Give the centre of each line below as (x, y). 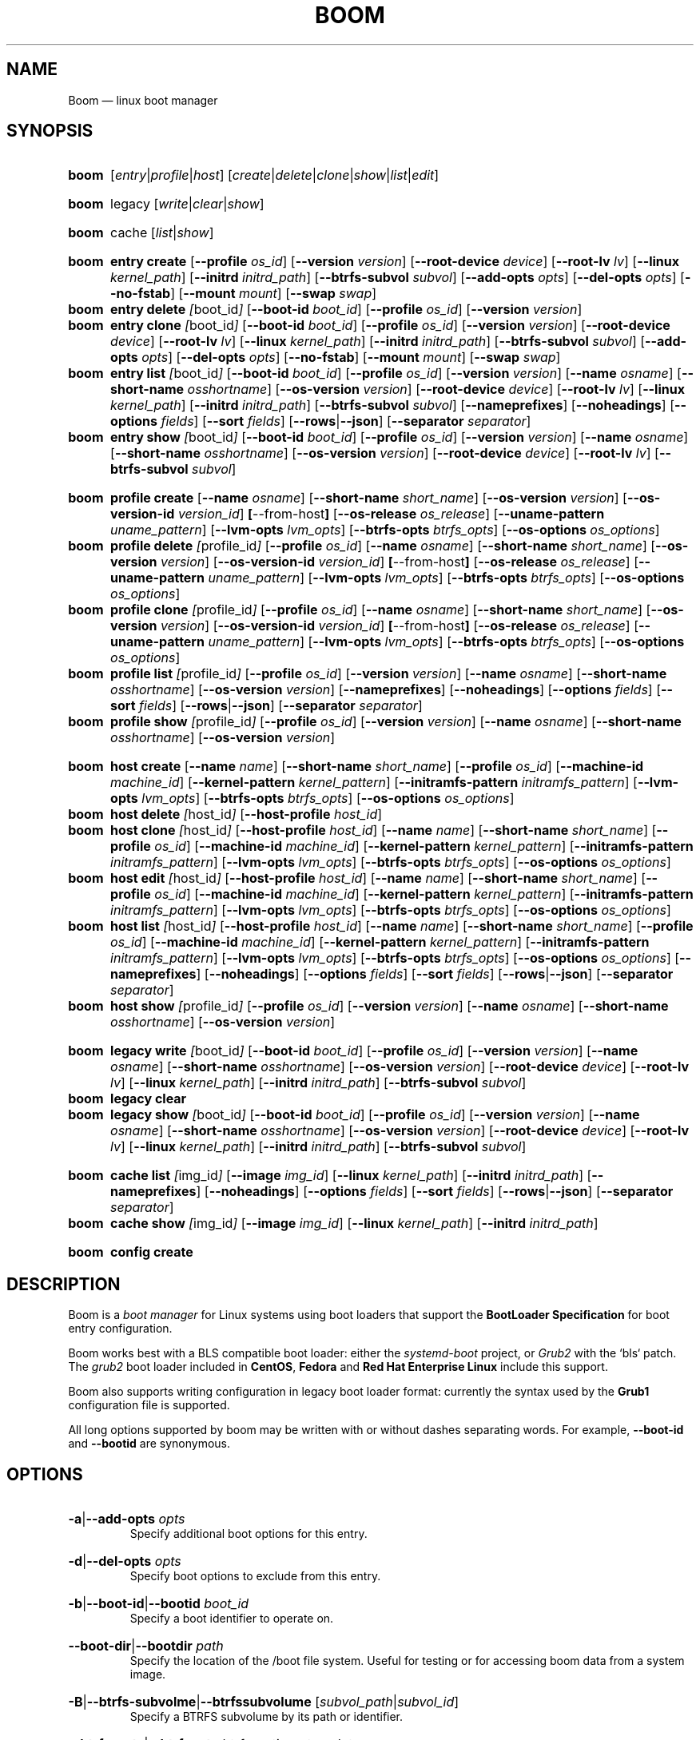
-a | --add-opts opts (127, 1519)
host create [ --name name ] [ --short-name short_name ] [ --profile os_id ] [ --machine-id (377, 767)
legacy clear (149, 1099)
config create (152, 1252)
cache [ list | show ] (162, 233)
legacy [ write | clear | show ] (187, 204)
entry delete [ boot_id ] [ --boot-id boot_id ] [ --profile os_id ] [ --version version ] (346, 310)
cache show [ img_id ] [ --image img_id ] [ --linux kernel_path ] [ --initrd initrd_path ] (354, 1224)
